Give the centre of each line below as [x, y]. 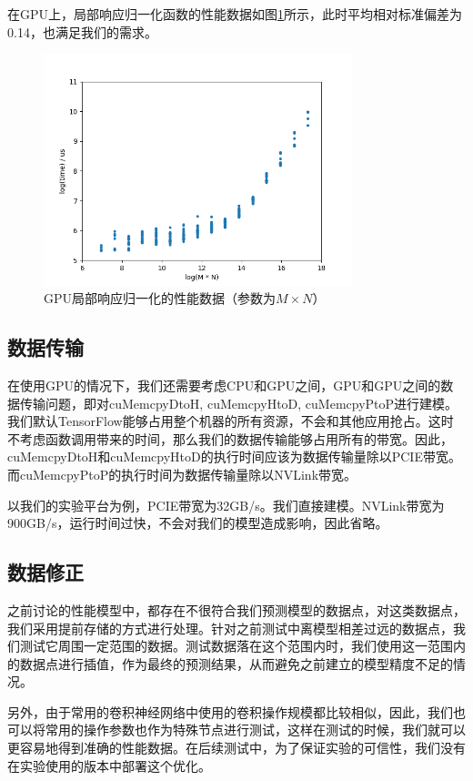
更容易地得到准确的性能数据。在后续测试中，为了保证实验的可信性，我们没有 [236, 748]
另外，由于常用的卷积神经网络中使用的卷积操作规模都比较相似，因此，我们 [230, 711]
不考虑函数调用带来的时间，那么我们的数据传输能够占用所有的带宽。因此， [230, 438]
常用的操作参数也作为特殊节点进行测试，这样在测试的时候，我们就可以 [255, 730]
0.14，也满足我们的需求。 [82, 31]
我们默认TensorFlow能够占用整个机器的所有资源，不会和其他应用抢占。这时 [231, 421]
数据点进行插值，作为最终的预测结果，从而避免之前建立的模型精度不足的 [236, 663]
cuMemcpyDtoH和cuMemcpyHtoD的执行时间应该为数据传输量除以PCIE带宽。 [234, 456]
